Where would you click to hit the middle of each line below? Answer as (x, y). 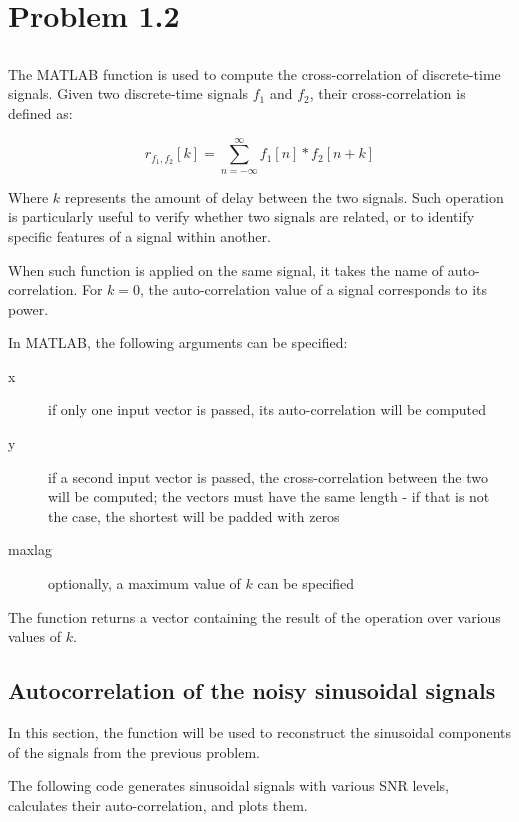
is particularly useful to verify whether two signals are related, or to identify (241, 216)
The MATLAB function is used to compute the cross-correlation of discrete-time (254, 73)
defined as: (40, 112)
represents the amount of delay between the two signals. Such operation (284, 196)
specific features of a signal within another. (139, 235)
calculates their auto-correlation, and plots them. (158, 804)
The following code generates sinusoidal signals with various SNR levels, (229, 785)
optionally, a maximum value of (144, 583)
